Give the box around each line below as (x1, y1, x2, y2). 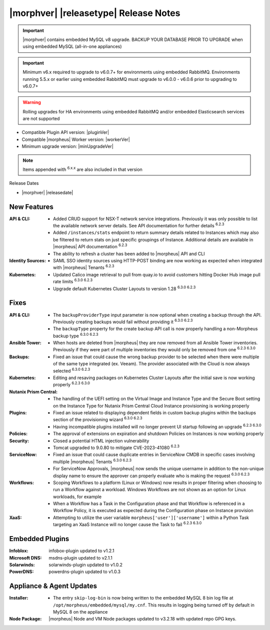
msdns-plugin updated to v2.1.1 (48, 555, 112, 561)
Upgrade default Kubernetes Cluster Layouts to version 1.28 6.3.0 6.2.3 (53, 285, 196, 292)
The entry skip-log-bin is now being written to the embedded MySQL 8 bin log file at (53, 595, 233, 601)
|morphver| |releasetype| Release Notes (9, 7, 180, 18)
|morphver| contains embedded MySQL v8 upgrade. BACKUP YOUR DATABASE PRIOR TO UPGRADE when (22, 36, 243, 42)
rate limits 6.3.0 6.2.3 (53, 278, 92, 285)
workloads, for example (53, 494, 102, 500)
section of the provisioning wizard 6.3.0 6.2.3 (53, 416, 142, 423)
